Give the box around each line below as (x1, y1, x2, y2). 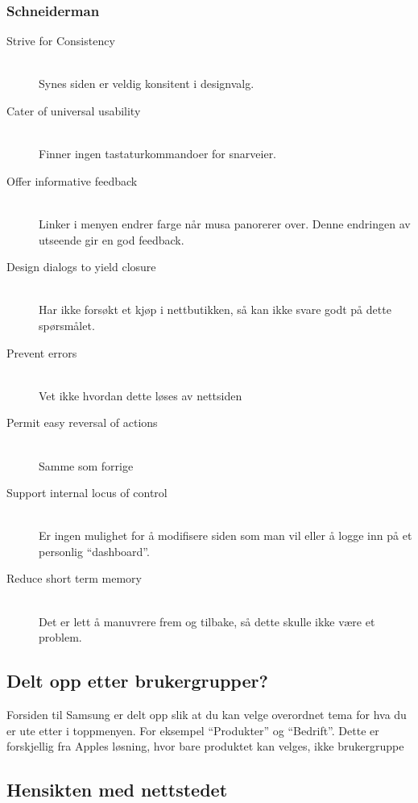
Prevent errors (6, 344, 77, 361)
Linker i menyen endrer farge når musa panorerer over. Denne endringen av (39, 215, 411, 232)
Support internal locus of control (6, 484, 168, 501)
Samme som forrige (39, 457, 134, 474)
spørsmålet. (39, 316, 95, 333)
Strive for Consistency (6, 32, 115, 49)
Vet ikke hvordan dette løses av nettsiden (39, 387, 242, 404)
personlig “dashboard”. (39, 542, 150, 559)
